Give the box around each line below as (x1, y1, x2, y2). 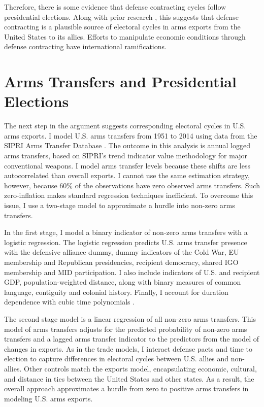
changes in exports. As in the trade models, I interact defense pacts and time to (4, 343, 252, 354)
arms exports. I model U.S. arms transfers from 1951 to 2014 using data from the (4, 130, 257, 141)
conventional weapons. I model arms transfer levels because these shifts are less (4, 160, 251, 171)
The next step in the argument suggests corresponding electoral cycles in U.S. (4, 120, 246, 131)
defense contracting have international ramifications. (4, 41, 167, 52)
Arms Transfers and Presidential (4, 71, 237, 92)
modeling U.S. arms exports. (4, 393, 93, 403)
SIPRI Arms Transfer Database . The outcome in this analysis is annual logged (4, 140, 251, 151)
